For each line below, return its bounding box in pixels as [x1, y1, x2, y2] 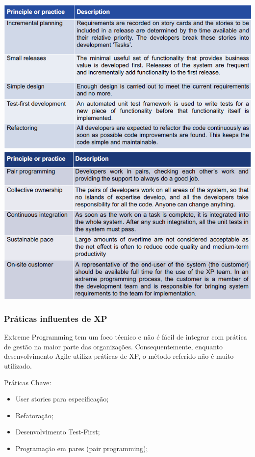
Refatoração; [15, 410, 53, 420]
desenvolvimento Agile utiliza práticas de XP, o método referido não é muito [4, 351, 234, 361]
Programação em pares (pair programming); [15, 443, 148, 453]
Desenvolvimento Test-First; [15, 427, 100, 437]
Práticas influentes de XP [4, 312, 107, 324]
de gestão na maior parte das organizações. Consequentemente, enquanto [4, 341, 223, 351]
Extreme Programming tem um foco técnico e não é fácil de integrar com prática [4, 332, 247, 342]
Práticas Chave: [4, 377, 51, 387]
